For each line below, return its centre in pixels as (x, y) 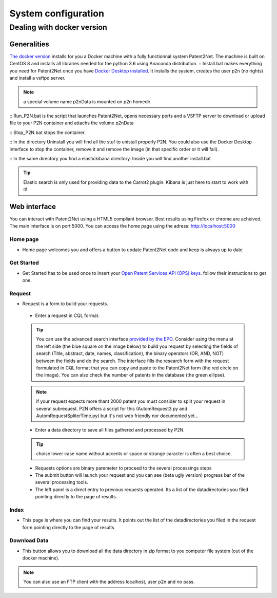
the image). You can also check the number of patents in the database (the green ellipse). (131, 375)
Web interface (33, 207)
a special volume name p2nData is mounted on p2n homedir (87, 101)
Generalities (29, 44)
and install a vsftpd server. (37, 78)
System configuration (57, 13)
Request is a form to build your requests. (65, 304)
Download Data (29, 540)
